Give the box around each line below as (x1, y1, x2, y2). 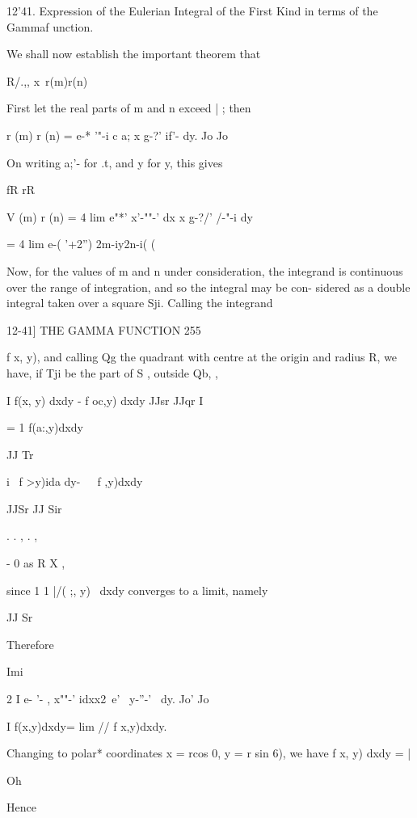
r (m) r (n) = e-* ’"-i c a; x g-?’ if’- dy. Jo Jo (6, 126, 229, 143)
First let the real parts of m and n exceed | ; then (6, 99, 251, 116)
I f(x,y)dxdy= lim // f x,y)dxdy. (6, 717, 167, 734)
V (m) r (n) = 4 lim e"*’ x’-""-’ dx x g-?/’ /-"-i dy (6, 208, 253, 225)
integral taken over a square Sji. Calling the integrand (6, 294, 273, 311)
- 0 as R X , (6, 554, 65, 571)
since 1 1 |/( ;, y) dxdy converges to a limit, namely (6, 581, 268, 598)
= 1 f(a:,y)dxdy (6, 419, 83, 436)
